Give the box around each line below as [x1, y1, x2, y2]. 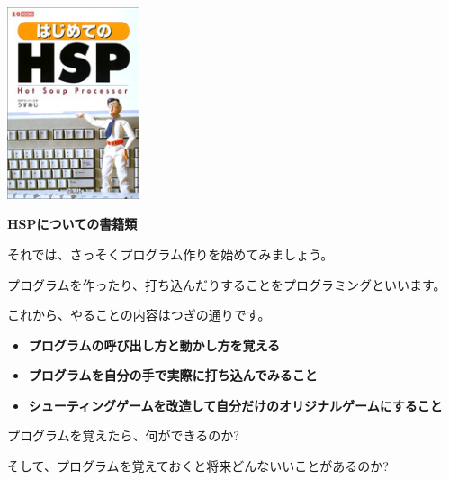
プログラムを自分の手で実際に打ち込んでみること [28, 366, 318, 385]
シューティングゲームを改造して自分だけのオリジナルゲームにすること [28, 395, 443, 414]
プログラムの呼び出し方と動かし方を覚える [28, 335, 280, 354]
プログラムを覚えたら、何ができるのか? [7, 426, 239, 445]
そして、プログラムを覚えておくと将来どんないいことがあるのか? [7, 457, 389, 475]
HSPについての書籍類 [7, 214, 138, 233]
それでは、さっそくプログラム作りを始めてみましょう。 [7, 244, 334, 263]
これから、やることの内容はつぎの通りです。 [7, 305, 271, 324]
